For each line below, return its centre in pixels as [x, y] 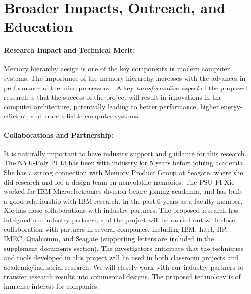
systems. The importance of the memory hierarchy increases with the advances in [125, 78]
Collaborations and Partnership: [59, 135]
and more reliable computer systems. [85, 116]
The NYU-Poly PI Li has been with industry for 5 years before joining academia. [125, 163]
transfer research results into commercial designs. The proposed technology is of [122, 276]
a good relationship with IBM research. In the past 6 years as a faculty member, [123, 200]
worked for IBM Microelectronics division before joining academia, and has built [123, 191]
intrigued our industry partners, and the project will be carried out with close [119, 219]
